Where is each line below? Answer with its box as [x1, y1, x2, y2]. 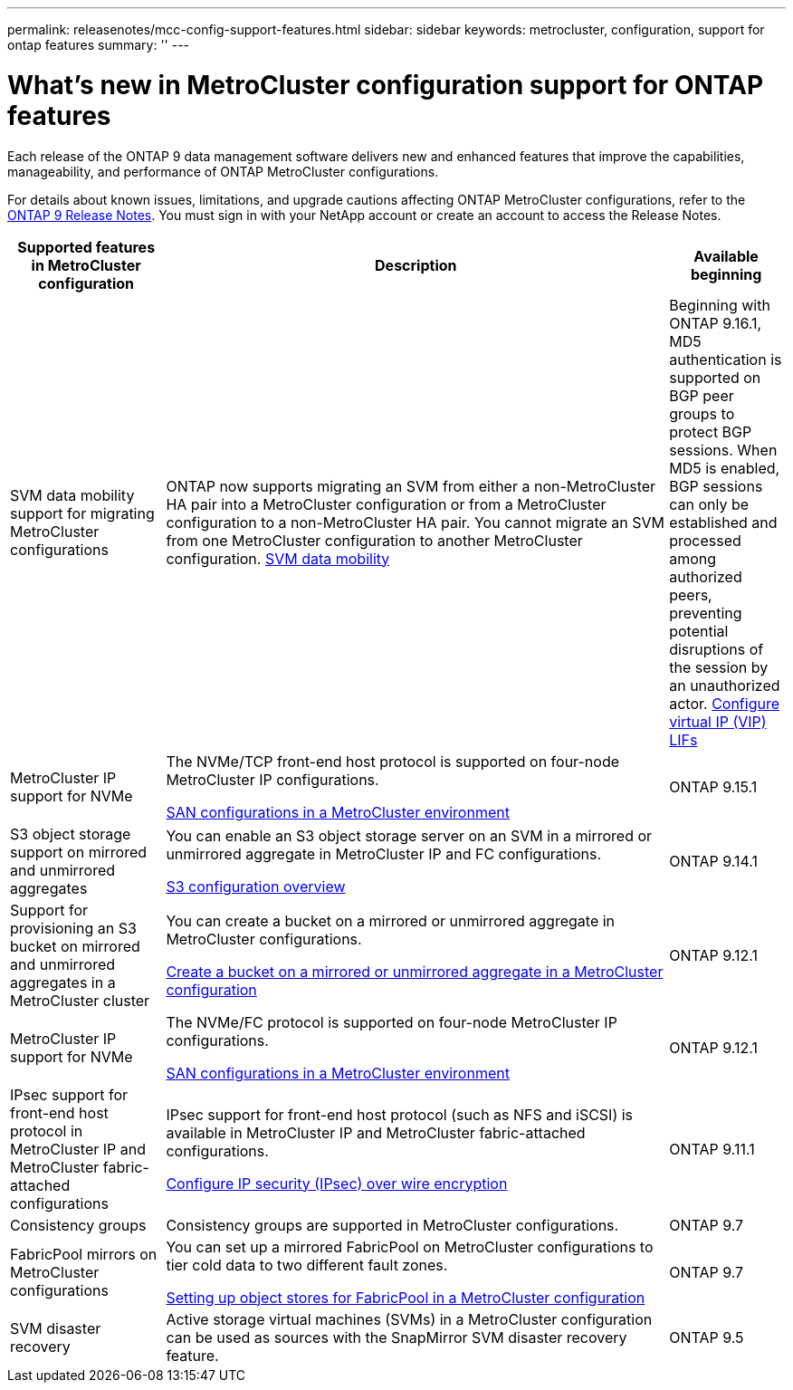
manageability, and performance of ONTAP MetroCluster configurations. [7, 163, 439, 179]
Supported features [17, 237, 156, 256]
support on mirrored [10, 842, 148, 861]
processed [669, 531, 741, 550]
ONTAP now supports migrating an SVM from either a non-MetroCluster [166, 476, 656, 495]
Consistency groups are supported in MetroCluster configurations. [166, 1215, 619, 1234]
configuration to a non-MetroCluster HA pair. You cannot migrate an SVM [166, 513, 664, 532]
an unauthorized [669, 676, 780, 695]
